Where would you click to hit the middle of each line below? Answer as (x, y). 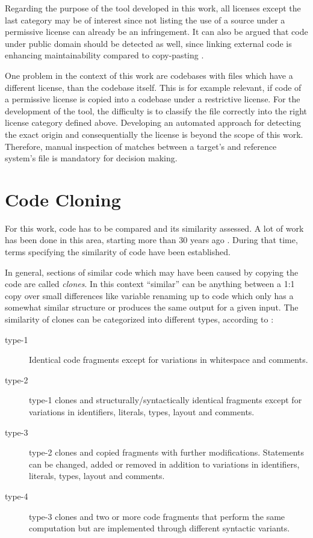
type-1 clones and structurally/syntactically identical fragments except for (166, 400)
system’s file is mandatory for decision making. (91, 158)
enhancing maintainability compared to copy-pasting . (104, 55)
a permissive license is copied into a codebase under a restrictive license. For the (153, 99)
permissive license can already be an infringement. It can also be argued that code (156, 32)
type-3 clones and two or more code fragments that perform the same (157, 516)
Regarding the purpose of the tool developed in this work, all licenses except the (153, 8)
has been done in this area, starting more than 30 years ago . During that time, (151, 240)
